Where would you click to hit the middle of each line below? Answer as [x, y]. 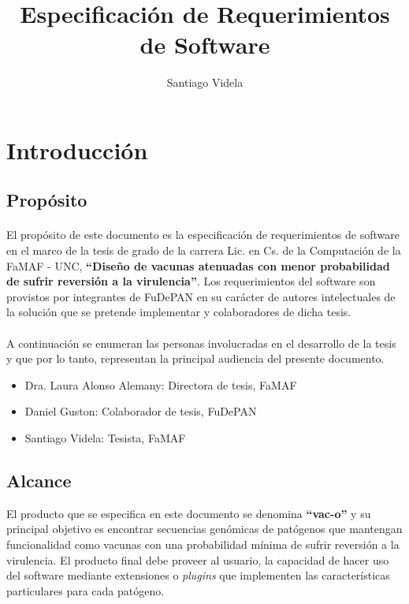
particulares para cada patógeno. [86, 590]
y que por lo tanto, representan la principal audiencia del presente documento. [195, 358]
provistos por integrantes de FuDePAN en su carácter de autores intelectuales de [201, 296]
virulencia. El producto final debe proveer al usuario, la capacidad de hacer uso [198, 559]
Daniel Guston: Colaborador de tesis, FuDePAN [141, 411]
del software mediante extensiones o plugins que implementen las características [198, 575]
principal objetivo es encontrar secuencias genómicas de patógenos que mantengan [204, 529]
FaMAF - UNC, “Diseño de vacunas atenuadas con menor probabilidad [198, 265]
